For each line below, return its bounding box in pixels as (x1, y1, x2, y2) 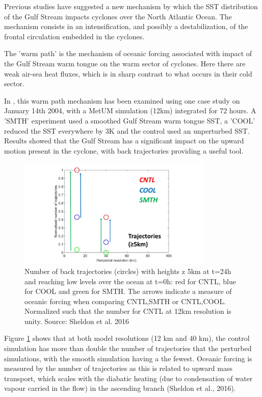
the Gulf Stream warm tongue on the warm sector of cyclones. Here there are (4, 58, 246, 68)
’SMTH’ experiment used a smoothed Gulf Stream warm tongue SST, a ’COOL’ (4, 115, 255, 126)
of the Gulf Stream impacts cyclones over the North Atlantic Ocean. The (4, 11, 232, 21)
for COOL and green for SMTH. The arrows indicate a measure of (24, 286, 232, 296)
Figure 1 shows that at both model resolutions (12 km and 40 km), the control (4, 333, 250, 343)
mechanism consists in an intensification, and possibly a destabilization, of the (4, 21, 248, 32)
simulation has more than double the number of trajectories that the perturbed (4, 343, 252, 354)
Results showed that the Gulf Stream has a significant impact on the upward (4, 135, 244, 146)
